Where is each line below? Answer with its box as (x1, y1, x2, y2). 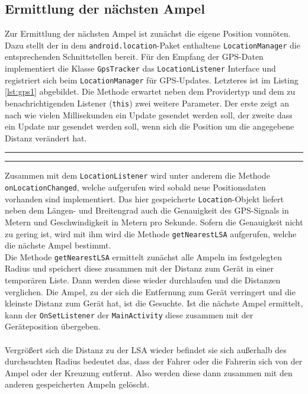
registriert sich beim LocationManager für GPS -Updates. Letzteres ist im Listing (5, 73, 299, 86)
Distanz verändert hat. (5, 131, 87, 144)
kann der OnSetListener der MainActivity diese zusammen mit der (5, 308, 254, 321)
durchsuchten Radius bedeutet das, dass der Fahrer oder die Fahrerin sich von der (5, 355, 303, 367)
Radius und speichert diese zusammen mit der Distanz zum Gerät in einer (5, 262, 274, 274)
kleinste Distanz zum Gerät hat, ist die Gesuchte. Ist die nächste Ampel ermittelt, (5, 297, 303, 309)
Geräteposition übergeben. (5, 320, 101, 332)
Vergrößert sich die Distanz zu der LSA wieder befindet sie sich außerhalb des (5, 343, 287, 356)
